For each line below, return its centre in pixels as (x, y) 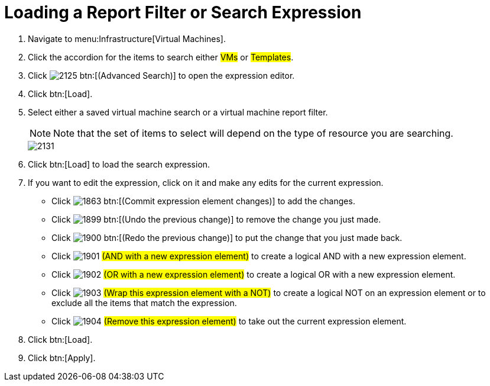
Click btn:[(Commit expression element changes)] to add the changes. (203, 201)
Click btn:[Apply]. (62, 358)
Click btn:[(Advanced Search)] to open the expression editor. (161, 75)
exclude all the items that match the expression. (144, 303)
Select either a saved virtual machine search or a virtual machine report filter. (178, 112)
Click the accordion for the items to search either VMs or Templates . (161, 57)
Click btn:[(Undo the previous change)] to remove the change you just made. (216, 219)
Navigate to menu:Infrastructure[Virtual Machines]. (127, 38)
